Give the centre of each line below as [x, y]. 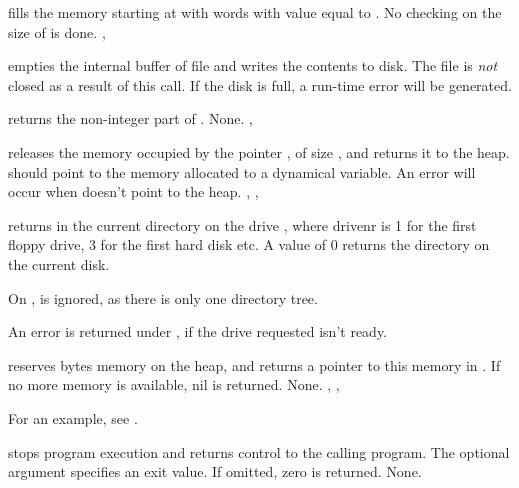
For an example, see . [73, 417]
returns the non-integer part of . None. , [130, 118]
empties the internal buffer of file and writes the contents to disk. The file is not [253, 65]
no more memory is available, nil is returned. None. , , [174, 384]
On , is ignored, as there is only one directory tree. [163, 297]
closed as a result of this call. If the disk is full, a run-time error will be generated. [260, 84]
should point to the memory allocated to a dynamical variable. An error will [242, 171]
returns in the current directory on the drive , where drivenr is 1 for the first [242, 224]
